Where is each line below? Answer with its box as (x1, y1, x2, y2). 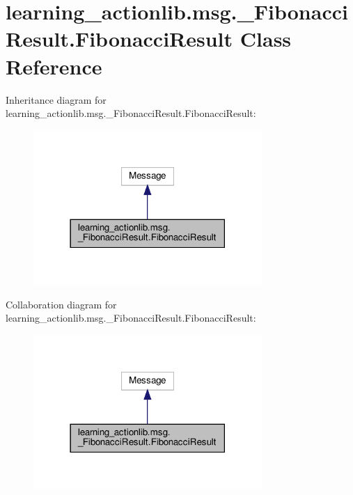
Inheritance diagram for (6, 92, 107, 107)
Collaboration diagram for (6, 297, 117, 311)
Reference (6, 52, 102, 80)
